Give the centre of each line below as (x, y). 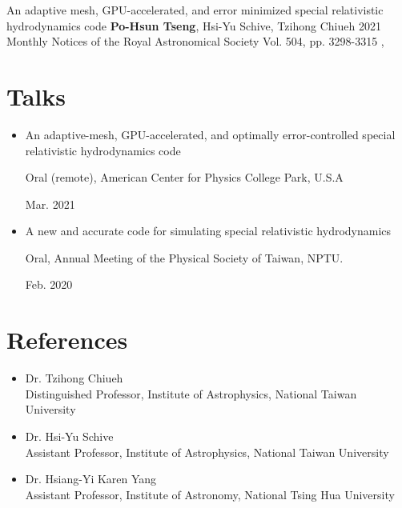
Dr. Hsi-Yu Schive (69, 436)
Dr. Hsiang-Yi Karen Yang (91, 479)
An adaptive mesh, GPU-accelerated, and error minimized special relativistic (195, 10)
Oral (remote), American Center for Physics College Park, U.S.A (184, 177)
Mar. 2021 (50, 204)
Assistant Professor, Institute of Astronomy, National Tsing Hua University (210, 494)
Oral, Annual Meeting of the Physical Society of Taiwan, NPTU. (184, 257)
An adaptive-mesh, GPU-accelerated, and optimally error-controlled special (210, 134)
